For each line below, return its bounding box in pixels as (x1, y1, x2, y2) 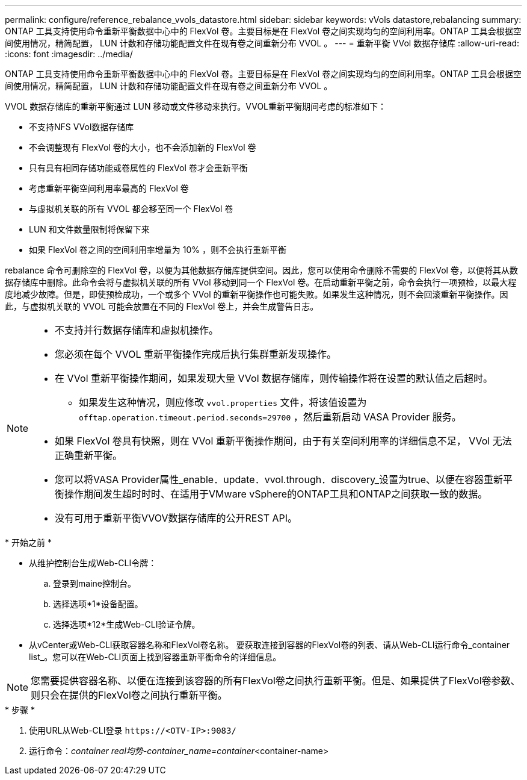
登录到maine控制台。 (53, 578, 136, 588)
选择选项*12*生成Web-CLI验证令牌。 (53, 619, 200, 629)
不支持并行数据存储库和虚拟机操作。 (55, 324, 219, 336)
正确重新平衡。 (55, 449, 123, 461)
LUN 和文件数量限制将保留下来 (29, 224, 150, 234)
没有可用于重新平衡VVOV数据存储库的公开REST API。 (55, 512, 298, 524)
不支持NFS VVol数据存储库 (29, 122, 134, 132)
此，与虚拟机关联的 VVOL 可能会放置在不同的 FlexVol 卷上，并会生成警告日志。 (5, 301, 319, 311)
